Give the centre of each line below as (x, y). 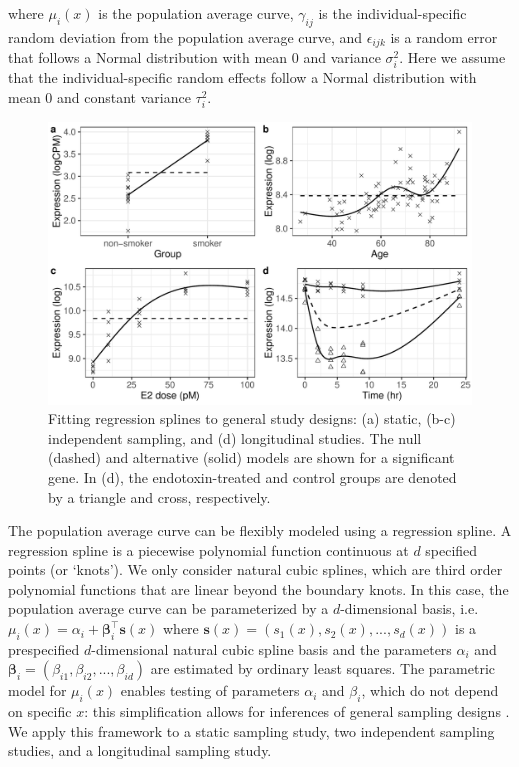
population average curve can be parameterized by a (168, 608)
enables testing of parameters (210, 690)
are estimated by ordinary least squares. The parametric (322, 668)
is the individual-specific (392, 13)
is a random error (444, 36)
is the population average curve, (196, 13)
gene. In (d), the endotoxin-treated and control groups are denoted (252, 476)
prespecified (44, 648)
